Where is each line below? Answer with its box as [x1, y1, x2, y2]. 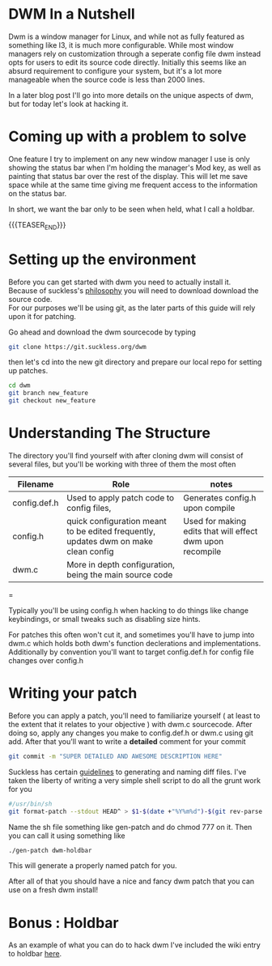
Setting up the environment [8, 250, 197, 268]
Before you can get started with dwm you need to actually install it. [8, 277, 232, 287]
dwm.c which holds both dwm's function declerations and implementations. [8, 639, 261, 649]
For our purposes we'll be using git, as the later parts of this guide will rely [8, 303, 256, 313]
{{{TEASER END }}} [8, 219, 66, 232]
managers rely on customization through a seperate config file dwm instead [8, 49, 261, 58]
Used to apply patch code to [66, 492, 175, 504]
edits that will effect [183, 526, 258, 537]
